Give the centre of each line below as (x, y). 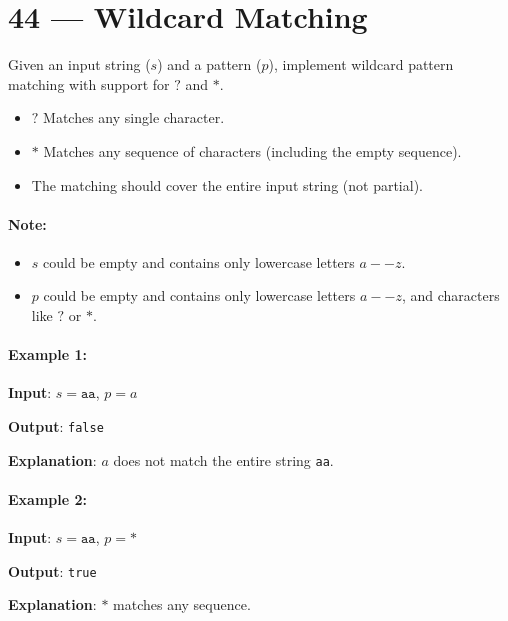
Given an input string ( (79, 64)
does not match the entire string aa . (223, 459)
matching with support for (89, 83)
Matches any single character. (134, 117)
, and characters (450, 295)
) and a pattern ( (209, 64)
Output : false (56, 426)
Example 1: (47, 354)
